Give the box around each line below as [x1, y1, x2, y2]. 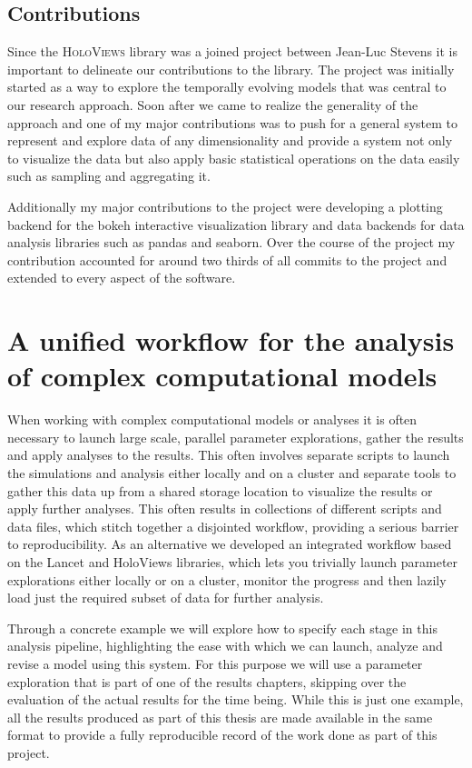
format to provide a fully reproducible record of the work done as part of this [7, 725, 438, 744]
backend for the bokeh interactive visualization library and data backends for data [7, 214, 465, 234]
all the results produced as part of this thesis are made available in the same [7, 707, 433, 726]
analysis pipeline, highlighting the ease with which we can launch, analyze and [7, 636, 443, 655]
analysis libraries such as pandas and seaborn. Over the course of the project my [7, 233, 456, 252]
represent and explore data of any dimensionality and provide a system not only [7, 131, 453, 150]
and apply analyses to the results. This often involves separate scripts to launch [7, 445, 450, 464]
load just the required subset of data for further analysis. [7, 588, 324, 607]
